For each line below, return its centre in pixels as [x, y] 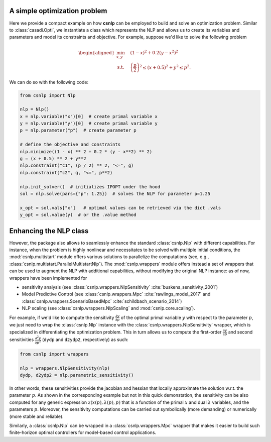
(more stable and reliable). [36, 416]
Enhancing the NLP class [49, 231]
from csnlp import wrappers [54, 354]
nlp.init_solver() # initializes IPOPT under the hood [90, 187]
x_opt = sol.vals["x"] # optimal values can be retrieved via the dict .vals [120, 208]
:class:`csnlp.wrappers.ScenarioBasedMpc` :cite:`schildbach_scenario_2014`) [102, 301]
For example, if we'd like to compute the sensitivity [62, 317]
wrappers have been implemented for [48, 278]
